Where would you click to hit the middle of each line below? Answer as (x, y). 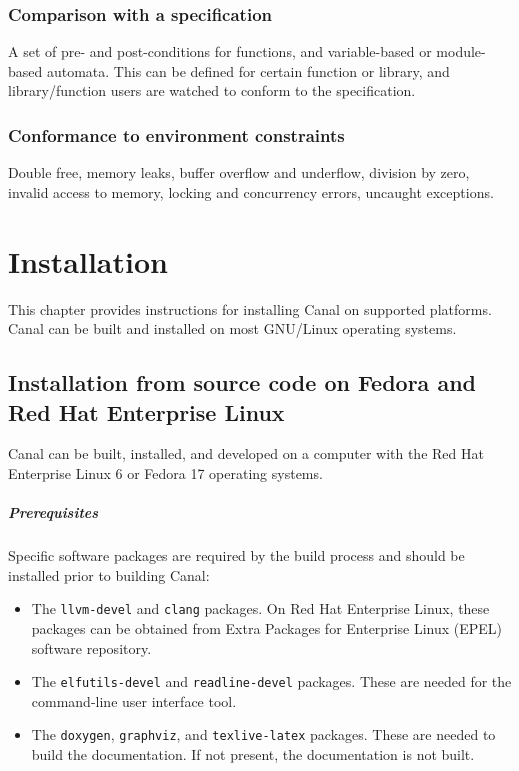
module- (461, 51)
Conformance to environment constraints (176, 134)
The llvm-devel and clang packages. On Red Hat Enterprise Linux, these (260, 608)
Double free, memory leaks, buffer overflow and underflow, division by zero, (239, 172)
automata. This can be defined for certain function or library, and (248, 70)
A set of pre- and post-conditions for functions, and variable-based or (220, 51)
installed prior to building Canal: (109, 574)
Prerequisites (53, 512)
